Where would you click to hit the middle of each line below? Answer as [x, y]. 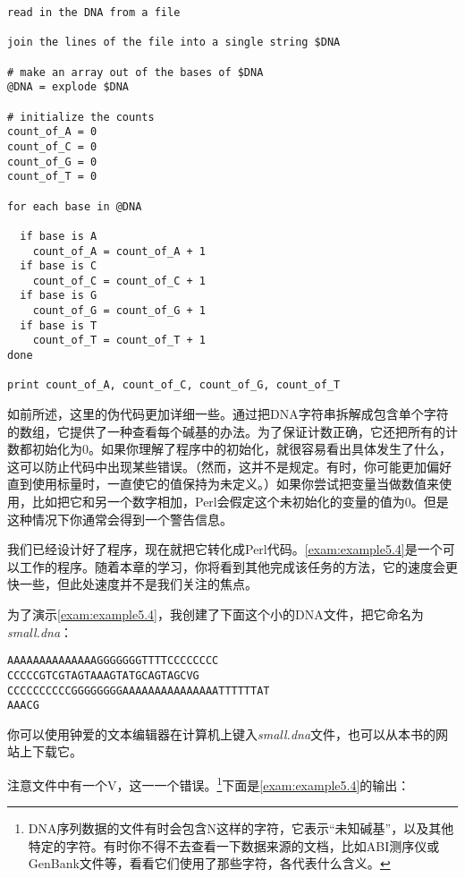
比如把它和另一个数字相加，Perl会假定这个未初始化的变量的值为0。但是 [240, 502]
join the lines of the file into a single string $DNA [174, 43]
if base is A [59, 236]
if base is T [59, 325]
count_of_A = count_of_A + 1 [119, 251]
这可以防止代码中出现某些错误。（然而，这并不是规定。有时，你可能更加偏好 [229, 466]
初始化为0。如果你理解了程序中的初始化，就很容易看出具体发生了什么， [241, 449]
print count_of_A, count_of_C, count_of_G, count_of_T [174, 385]
